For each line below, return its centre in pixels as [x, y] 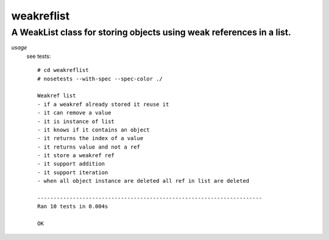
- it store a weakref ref [76, 156]
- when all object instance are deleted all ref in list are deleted [143, 181]
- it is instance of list [76, 121]
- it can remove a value [74, 113]
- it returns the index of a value [90, 138]
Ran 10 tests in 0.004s [73, 206]
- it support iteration [73, 172]
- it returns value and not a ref [89, 147]
